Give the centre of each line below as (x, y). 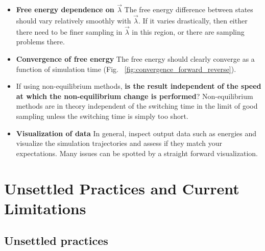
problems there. (40, 42)
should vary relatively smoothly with (74, 21)
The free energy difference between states (189, 9)
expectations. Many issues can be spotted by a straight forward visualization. (137, 153)
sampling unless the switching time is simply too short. (102, 116)
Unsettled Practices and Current (122, 188)
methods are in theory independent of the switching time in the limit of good (137, 106)
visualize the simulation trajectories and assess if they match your (119, 143)
